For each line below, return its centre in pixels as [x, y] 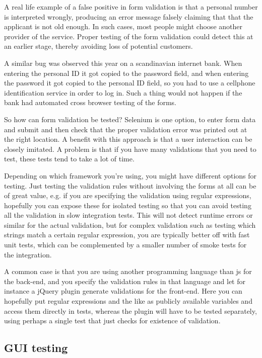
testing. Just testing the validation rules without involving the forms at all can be [130, 185]
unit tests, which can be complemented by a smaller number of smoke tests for [125, 245]
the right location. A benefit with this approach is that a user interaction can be [128, 139]
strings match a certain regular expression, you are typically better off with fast [127, 235]
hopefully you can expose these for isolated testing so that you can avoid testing [128, 205]
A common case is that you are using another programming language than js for [128, 271]
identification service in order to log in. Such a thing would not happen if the [123, 92]
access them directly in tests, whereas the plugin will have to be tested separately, [130, 310]
